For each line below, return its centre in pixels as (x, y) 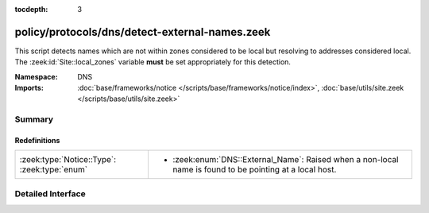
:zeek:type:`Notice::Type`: (68, 160)
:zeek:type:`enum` (53, 169)
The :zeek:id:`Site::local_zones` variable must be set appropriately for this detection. (153, 62)
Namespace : (37, 76)
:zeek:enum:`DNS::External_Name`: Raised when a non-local (285, 160)
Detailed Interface (50, 193)
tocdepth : (31, 9)
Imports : (29, 88)
